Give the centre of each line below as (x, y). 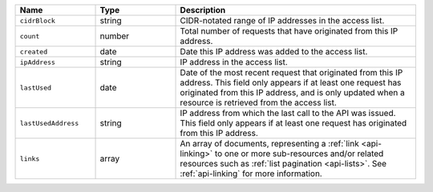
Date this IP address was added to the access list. (274, 52)
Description (203, 10)
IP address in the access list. (234, 62)
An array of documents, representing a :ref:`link (270, 144)
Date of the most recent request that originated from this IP (291, 72)
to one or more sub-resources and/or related (299, 154)
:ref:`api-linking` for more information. (251, 174)
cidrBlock (38, 20)
